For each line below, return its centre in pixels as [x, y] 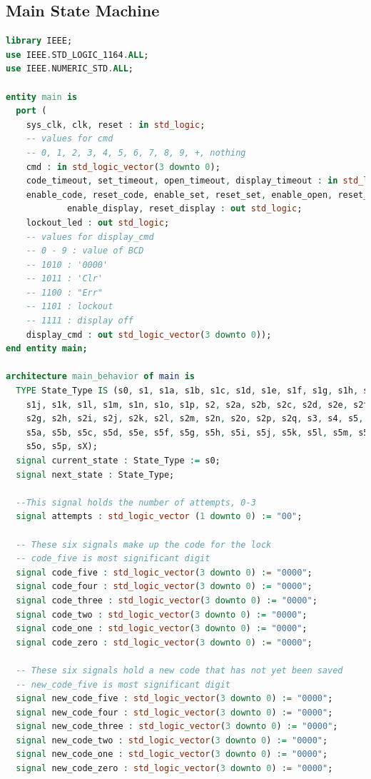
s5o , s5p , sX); [62, 447]
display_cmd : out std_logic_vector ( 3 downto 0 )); [149, 335]
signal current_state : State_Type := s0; [118, 461]
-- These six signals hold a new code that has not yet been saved [179, 670]
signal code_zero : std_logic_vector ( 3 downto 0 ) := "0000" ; [164, 642]
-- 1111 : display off [80, 321]
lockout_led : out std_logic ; [98, 222]
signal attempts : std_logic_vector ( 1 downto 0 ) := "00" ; [159, 517]
